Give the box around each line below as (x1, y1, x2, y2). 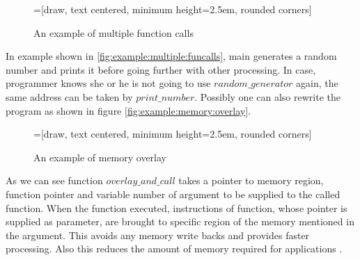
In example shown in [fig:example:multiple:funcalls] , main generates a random (6, 49, 337, 63)
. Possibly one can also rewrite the (194, 89, 341, 104)
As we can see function (6, 173, 103, 188)
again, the (296, 76, 338, 90)
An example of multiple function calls (33, 25, 194, 40)
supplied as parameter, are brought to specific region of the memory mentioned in (6, 214, 354, 229)
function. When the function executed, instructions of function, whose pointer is (6, 200, 347, 215)
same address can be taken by (6, 89, 133, 104)
